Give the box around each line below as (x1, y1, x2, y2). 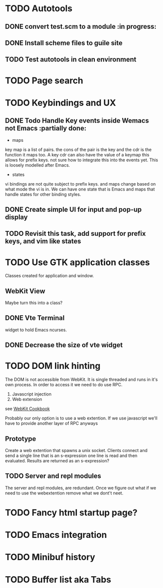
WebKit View (5, 287, 45, 295)
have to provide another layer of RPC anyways (5, 420, 98, 426)
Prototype (5, 435, 36, 443)
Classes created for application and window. (5, 273, 94, 279)
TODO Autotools (5, 3, 72, 14)
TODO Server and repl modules (5, 472, 101, 480)
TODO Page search (5, 75, 84, 86)
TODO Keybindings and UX (5, 97, 116, 108)
